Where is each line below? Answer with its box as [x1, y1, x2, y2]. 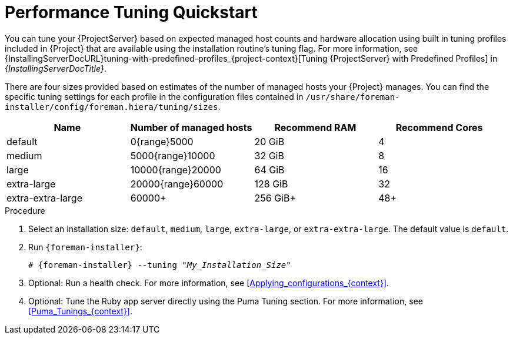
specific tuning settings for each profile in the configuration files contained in [5, 91, 304, 102]
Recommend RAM [274, 121, 357, 133]
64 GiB [254, 163, 285, 176]
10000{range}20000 [130, 163, 221, 176]
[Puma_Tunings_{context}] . [28, 306, 133, 316]
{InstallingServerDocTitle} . [5, 63, 106, 73]
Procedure [5, 205, 45, 216]
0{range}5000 [130, 135, 194, 147]
